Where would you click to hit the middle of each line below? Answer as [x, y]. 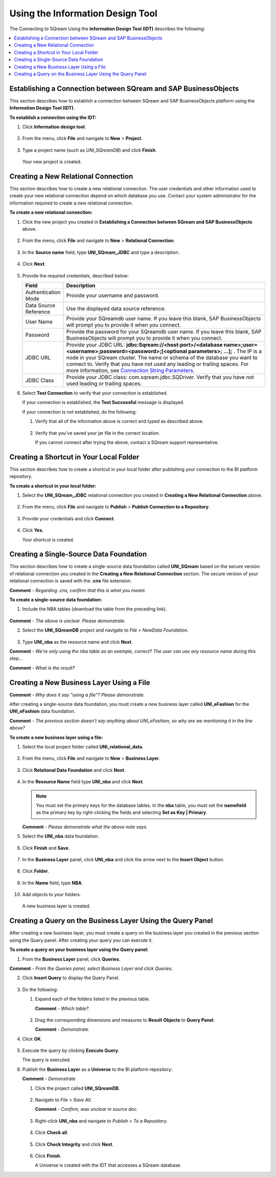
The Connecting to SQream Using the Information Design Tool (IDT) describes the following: [107, 29]
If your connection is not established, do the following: [79, 412]
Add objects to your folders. [52, 895]
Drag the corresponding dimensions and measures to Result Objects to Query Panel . [125, 1020]
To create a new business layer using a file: [56, 737]
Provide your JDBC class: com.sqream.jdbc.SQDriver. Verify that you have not [160, 377]
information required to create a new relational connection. [71, 203]
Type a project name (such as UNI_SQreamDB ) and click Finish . [89, 150]
